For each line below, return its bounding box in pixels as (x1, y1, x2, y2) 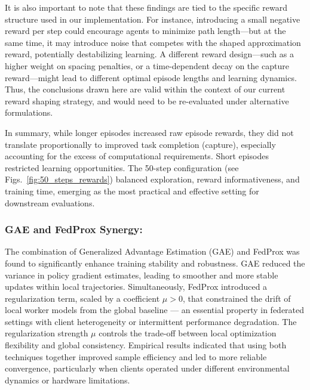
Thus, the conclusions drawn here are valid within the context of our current (5, 83, 286, 95)
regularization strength (5, 327, 88, 339)
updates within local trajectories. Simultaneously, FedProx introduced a (5, 280, 268, 293)
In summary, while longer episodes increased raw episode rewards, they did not (5, 126, 294, 138)
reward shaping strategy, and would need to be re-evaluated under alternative (5, 94, 289, 107)
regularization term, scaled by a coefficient (5, 292, 160, 304)
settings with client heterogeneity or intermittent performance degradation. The (5, 315, 297, 327)
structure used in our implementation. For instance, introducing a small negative (5, 13, 300, 25)
